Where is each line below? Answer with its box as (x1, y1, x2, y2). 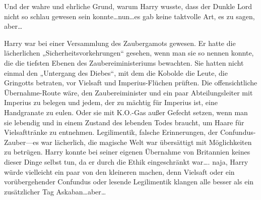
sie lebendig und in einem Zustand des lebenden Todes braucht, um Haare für (4, 117, 244, 127)
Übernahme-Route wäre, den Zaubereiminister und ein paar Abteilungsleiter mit (4, 87, 253, 97)
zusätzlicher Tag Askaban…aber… (4, 186, 106, 196)
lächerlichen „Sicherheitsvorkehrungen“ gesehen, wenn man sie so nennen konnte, (4, 47, 254, 58)
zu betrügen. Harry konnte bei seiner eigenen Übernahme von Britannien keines (4, 146, 250, 157)
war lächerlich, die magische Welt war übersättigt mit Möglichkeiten (41, 136, 252, 147)
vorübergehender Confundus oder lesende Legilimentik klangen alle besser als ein (4, 176, 254, 187)
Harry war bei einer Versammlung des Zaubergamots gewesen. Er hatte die (4, 37, 236, 48)
